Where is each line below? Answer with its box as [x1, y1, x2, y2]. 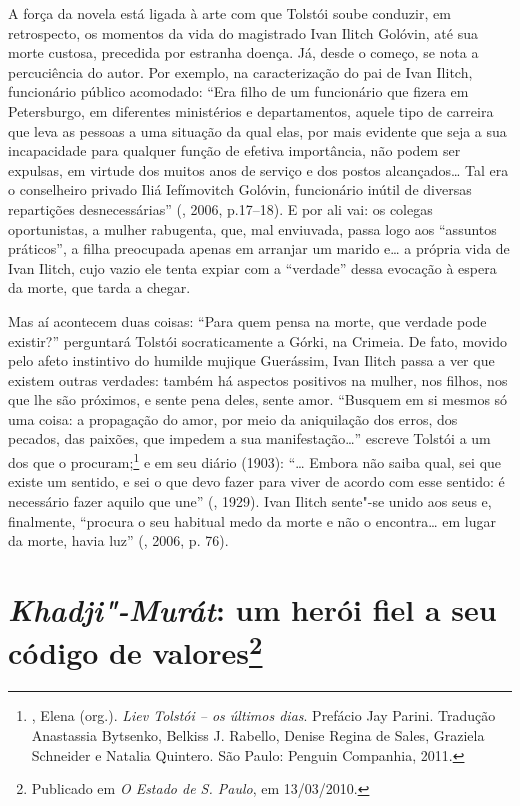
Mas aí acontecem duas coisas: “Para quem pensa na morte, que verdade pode [8, 310, 487, 331]
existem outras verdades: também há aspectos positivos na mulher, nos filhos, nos [8, 369, 508, 390]
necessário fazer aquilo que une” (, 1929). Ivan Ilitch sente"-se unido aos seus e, [8, 490, 492, 511]
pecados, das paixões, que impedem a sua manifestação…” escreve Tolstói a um [8, 428, 491, 449]
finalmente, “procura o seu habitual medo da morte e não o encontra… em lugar [8, 510, 496, 531]
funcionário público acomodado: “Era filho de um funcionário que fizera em [8, 81, 469, 102]
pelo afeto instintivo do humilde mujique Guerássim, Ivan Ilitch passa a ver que [8, 350, 495, 371]
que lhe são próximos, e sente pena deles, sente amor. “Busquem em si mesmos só [8, 389, 508, 410]
